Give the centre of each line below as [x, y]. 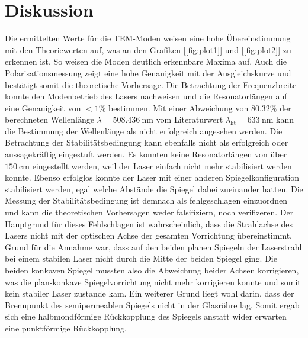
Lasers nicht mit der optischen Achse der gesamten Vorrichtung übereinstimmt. [149, 235]
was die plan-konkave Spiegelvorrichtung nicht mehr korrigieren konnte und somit [153, 281]
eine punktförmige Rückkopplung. [66, 328]
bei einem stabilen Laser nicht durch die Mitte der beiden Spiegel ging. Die [141, 258]
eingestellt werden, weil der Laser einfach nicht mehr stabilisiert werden [162, 165]
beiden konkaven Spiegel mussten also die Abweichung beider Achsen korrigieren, [152, 270]
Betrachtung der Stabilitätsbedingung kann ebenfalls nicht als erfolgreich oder [147, 142]
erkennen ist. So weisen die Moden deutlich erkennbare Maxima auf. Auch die [146, 61]
